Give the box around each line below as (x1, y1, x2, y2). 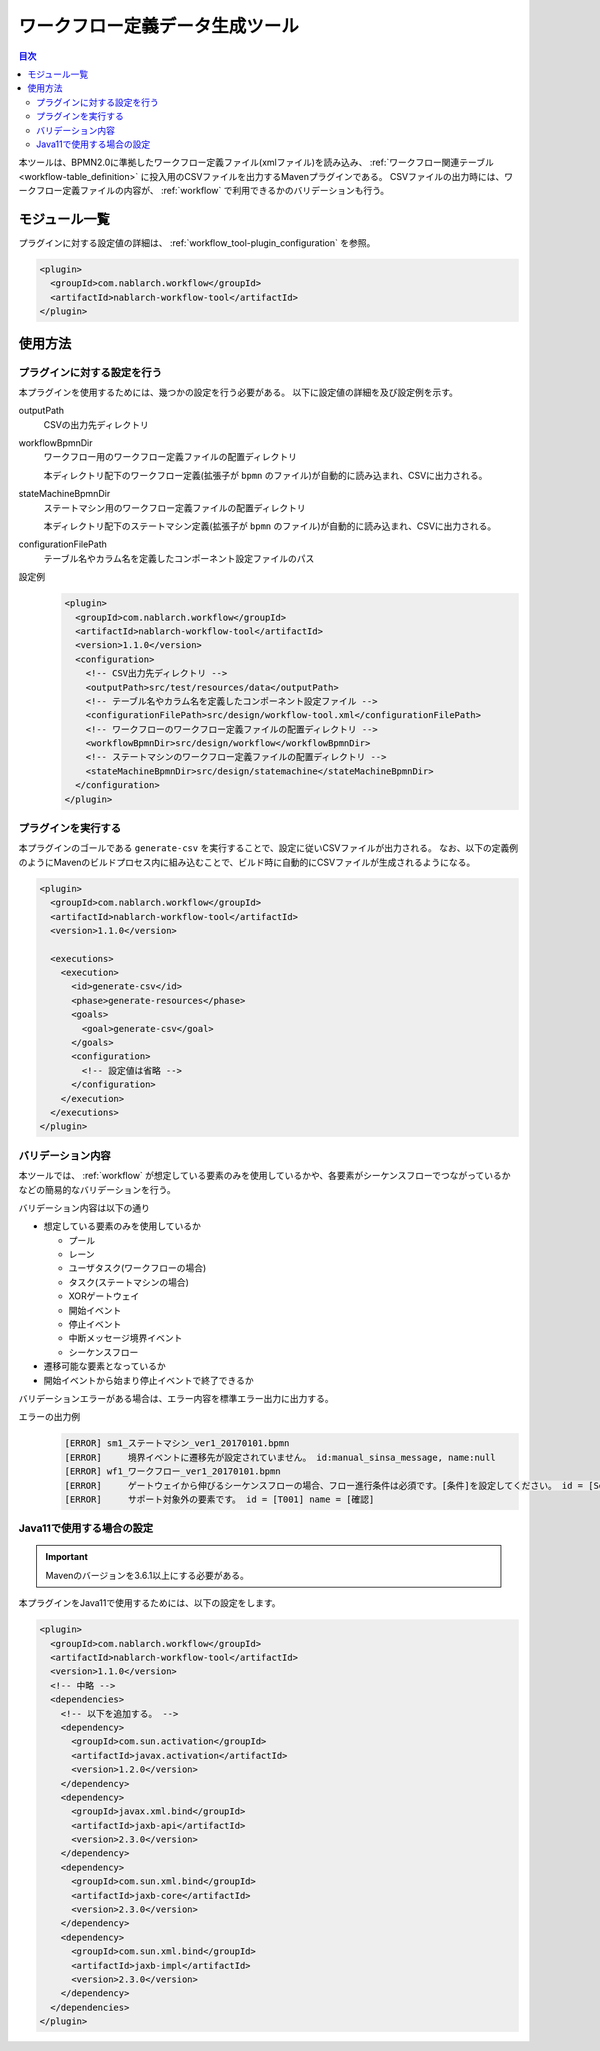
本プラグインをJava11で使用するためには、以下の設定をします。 (18, 1597, 281, 1609)
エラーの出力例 (18, 1411, 80, 1423)
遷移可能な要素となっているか (43, 1360, 166, 1372)
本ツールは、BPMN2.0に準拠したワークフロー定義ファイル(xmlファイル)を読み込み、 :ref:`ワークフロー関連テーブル (18, 156, 494, 169)
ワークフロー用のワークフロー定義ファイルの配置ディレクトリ (43, 451, 298, 463)
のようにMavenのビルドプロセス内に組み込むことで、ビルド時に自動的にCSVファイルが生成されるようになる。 (18, 856, 476, 868)
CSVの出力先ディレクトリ (43, 418, 149, 430)
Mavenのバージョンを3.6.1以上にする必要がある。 (45, 1569, 249, 1581)
